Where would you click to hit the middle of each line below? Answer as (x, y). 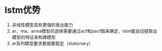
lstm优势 (23, 10)
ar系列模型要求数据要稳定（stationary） (52, 43)
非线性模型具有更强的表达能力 (42, 25)
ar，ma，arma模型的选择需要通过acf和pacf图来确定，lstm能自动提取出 (84, 31)
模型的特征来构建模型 (34, 37)
